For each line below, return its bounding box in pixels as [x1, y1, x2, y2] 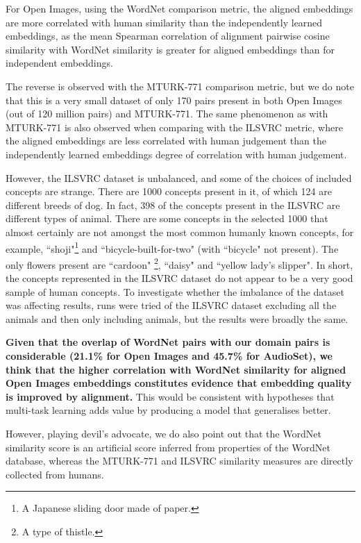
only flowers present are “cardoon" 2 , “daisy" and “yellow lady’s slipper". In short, [6, 255, 353, 271]
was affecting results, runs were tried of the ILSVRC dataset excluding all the [6, 298, 337, 312]
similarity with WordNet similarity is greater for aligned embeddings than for [6, 42, 335, 56]
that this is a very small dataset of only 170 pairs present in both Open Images [6, 92, 342, 107]
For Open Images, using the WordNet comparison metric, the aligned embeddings [6, 1, 353, 15]
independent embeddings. [6, 56, 113, 70]
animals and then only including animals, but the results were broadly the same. [6, 311, 349, 326]
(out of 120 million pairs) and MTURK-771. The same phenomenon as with [6, 106, 328, 121]
